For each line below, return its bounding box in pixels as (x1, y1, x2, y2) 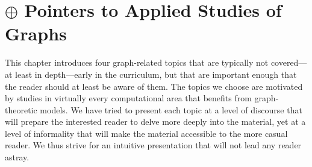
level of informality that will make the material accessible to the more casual (5, 127, 288, 139)
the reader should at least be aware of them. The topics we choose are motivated (5, 80, 303, 92)
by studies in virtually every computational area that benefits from (5, 92, 252, 104)
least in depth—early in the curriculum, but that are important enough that (15, 68, 297, 80)
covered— (270, 56, 307, 69)
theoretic (5, 103, 37, 116)
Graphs (5, 21, 67, 46)
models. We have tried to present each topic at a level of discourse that (40, 103, 302, 116)
